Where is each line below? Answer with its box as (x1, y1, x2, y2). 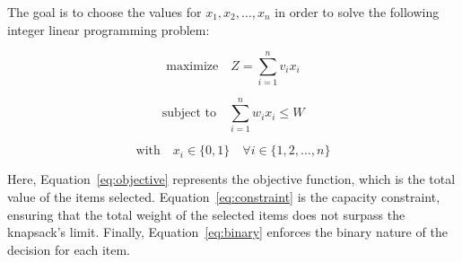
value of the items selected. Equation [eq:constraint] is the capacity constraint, (7, 188, 440, 206)
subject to (161, 107, 216, 120)
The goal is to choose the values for (7, 3, 202, 21)
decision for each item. (7, 240, 130, 258)
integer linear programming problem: (7, 20, 210, 39)
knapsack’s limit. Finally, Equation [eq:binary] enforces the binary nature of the (7, 223, 448, 241)
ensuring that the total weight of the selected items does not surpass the (7, 205, 405, 223)
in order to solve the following (275, 3, 440, 21)
